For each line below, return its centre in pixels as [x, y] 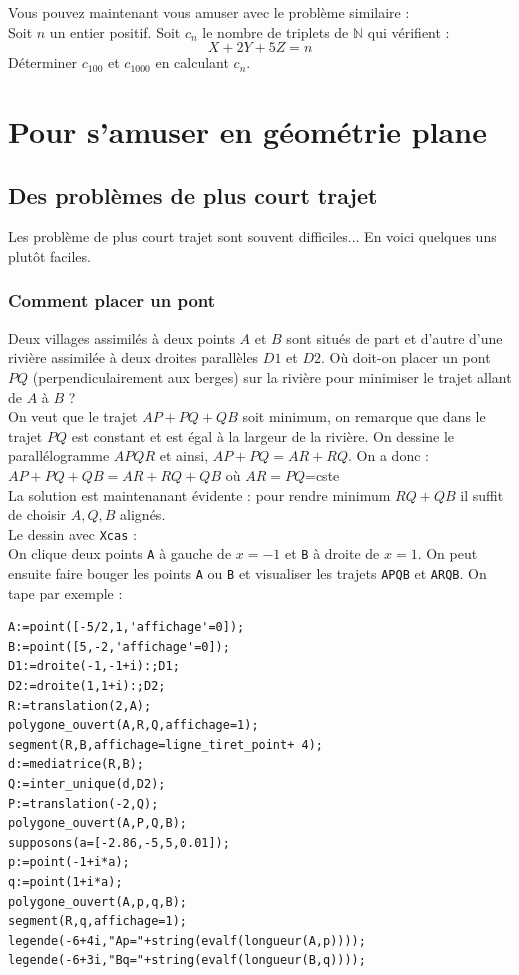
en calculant [192, 62]
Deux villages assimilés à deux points [121, 337]
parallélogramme [59, 455]
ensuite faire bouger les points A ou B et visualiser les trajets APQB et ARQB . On [247, 573]
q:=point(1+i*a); [65, 881]
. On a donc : [388, 455]
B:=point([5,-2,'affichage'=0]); [119, 646]
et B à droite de [332, 553]
